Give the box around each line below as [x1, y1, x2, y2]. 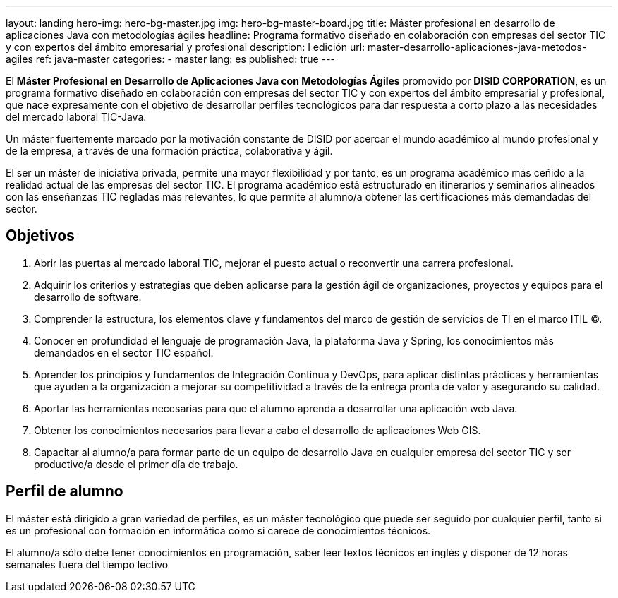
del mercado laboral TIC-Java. [6, 111, 147, 123]
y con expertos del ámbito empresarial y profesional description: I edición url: [6, 41, 365, 53]
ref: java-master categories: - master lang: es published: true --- [35, 53, 335, 65]
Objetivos [6, 227, 75, 245]
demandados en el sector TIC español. [34, 346, 214, 359]
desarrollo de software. [34, 290, 142, 303]
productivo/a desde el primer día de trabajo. [34, 458, 238, 470]
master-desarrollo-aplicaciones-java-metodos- [368, 41, 587, 53]
